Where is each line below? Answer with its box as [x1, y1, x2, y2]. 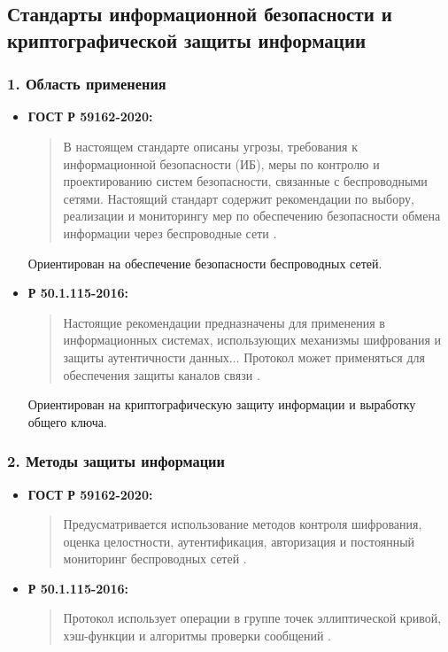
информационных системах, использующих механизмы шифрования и [63, 330, 441, 349]
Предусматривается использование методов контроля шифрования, [63, 515, 422, 533]
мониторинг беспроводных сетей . [63, 549, 247, 568]
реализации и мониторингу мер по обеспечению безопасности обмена [63, 206, 441, 225]
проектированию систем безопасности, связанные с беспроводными [63, 172, 428, 190]
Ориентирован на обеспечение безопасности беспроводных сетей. [27, 253, 382, 272]
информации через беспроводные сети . [63, 223, 277, 242]
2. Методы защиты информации [7, 450, 225, 472]
